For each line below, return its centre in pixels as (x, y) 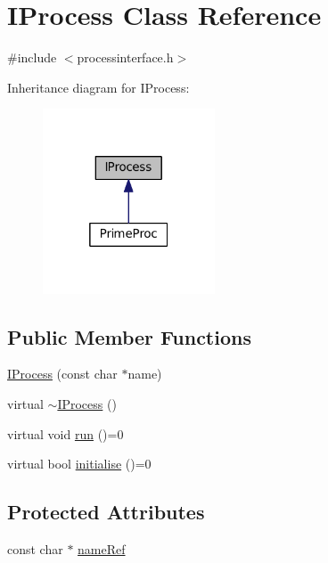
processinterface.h (125, 57)
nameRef (102, 549)
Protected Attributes (106, 512)
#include (32, 57)
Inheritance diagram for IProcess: (98, 87)
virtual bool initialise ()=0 (79, 464)
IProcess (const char (62, 374)
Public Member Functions (129, 336)
